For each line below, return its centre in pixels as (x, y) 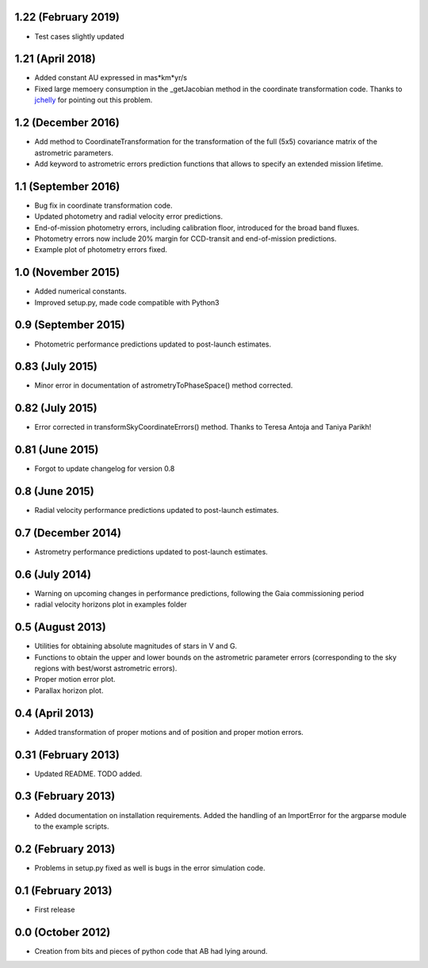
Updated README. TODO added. (88, 774)
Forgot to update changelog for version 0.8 (105, 469)
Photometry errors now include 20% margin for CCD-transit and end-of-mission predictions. (185, 239)
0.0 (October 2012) (63, 932)
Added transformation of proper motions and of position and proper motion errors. (169, 732)
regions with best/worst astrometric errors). (106, 668)
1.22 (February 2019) (67, 17)
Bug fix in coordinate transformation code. (104, 205)
